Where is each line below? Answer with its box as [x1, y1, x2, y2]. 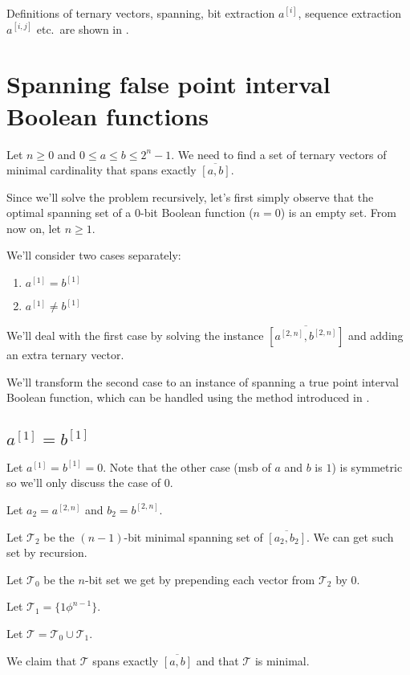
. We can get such [306, 528, 394, 545]
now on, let [6, 219, 62, 236]
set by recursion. [6, 544, 87, 561]
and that [196, 652, 239, 669]
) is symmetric [331, 458, 403, 475]
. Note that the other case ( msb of [103, 458, 271, 475]
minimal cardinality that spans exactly [6, 162, 197, 178]
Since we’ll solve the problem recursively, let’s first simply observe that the [6, 188, 374, 205]
